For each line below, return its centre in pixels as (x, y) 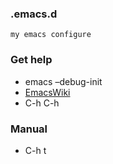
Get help (31, 60)
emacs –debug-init (63, 81)
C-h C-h (42, 103)
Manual (29, 129)
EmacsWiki (47, 92)
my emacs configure (51, 35)
